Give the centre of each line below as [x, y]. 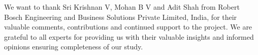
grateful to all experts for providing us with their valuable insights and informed [129, 36]
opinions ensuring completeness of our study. [74, 47]
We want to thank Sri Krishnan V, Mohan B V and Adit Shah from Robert [122, 7]
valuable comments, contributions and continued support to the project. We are [128, 27]
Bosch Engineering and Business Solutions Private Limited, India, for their [121, 17]
